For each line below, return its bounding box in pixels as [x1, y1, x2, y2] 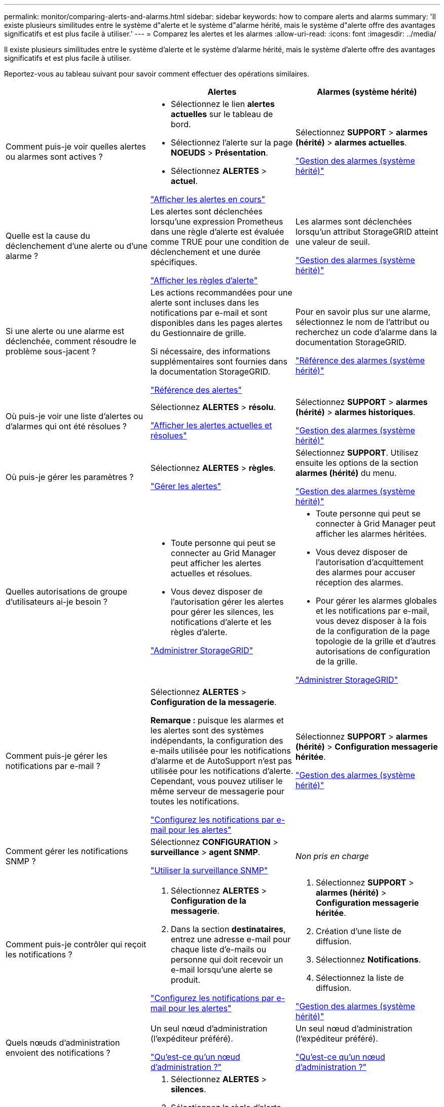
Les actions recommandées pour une [150, 287, 292, 298]
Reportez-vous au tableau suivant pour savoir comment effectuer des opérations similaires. [4, 69, 309, 78]
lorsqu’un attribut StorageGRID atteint [295, 227, 438, 237]
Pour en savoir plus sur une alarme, [295, 307, 431, 317]
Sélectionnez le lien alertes [170, 99, 275, 109]
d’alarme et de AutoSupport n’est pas [150, 756, 292, 766]
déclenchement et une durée [150, 247, 261, 257]
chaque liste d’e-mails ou [170, 944, 267, 954]
